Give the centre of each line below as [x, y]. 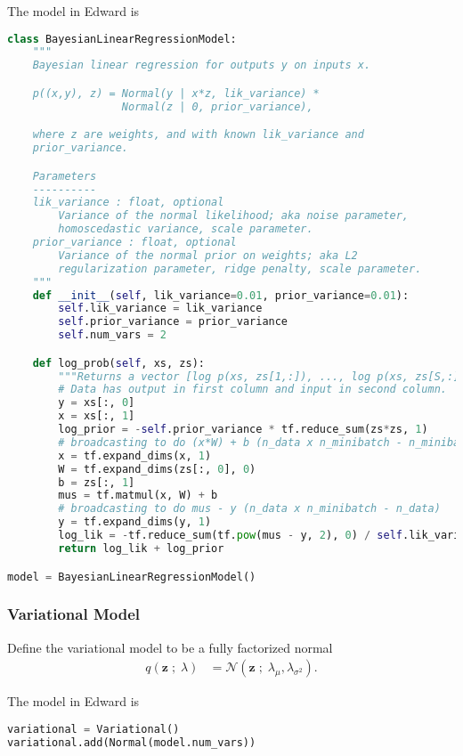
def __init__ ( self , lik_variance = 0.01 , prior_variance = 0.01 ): [221, 295]
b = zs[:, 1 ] [97, 482]
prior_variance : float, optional [134, 243]
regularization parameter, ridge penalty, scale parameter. [240, 268]
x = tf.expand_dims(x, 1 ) [135, 455]
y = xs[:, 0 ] [97, 403]
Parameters [65, 176]
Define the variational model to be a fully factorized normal [170, 647]
